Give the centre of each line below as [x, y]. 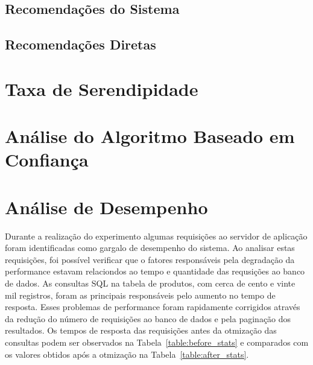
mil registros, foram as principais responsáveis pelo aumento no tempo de [140, 295]
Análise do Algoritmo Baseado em [150, 136]
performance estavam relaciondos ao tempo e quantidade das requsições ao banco [155, 271]
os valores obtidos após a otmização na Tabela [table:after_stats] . [127, 354]
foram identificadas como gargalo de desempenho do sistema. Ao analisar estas [150, 248]
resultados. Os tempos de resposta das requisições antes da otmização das [141, 330]
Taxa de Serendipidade [102, 88]
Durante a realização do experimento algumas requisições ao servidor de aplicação [156, 236]
